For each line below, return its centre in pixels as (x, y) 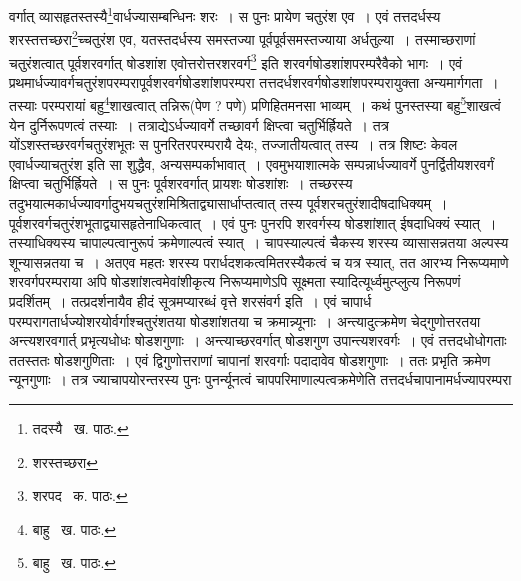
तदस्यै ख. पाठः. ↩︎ (80, 427)
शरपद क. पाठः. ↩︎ (80, 495)
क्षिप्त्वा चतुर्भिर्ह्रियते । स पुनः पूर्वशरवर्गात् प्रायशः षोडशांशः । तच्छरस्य (181, 183)
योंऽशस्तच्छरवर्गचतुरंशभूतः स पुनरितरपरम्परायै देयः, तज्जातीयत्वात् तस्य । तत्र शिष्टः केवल (233, 144)
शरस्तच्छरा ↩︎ (65, 461)
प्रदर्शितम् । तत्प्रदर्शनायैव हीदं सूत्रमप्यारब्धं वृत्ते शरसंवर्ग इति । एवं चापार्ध (190, 300)
